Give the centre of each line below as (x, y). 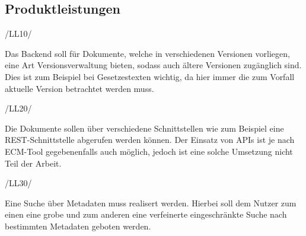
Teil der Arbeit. (33, 163)
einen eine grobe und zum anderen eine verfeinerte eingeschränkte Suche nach (146, 214)
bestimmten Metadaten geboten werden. (78, 226)
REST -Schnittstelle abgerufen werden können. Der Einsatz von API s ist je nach (150, 140)
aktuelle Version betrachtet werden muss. (79, 88)
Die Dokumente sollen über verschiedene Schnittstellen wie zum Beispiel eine (144, 128)
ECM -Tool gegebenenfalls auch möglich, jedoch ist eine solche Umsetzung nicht (149, 151)
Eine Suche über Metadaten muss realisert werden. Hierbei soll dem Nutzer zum (151, 202)
